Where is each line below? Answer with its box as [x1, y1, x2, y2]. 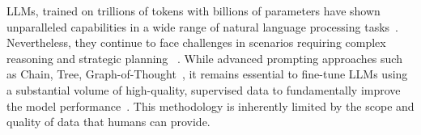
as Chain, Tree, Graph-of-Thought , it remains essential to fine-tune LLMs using [6, 65, 408, 82]
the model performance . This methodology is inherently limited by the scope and [6, 97, 415, 114]
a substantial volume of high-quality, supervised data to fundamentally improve [6, 81, 401, 98]
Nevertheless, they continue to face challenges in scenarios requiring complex [6, 34, 386, 51]
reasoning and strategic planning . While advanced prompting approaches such [6, 49, 402, 66]
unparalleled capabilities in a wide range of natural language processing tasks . [6, 18, 398, 35]
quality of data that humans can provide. [6, 113, 210, 130]
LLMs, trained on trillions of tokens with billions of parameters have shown [6, 2, 381, 19]
